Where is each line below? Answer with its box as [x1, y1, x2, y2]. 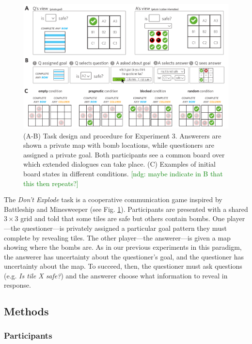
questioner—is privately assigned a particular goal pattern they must [22, 223, 227, 233]
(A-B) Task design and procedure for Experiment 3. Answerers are [23, 130, 221, 140]
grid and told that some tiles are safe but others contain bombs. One [20, 213, 225, 224]
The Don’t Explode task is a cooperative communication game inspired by [4, 194, 222, 205]
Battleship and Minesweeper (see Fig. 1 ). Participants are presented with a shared [4, 204, 248, 214]
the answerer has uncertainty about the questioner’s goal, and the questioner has [4, 251, 244, 261]
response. [4, 280, 31, 290]
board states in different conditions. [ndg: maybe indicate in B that [23, 168, 223, 178]
